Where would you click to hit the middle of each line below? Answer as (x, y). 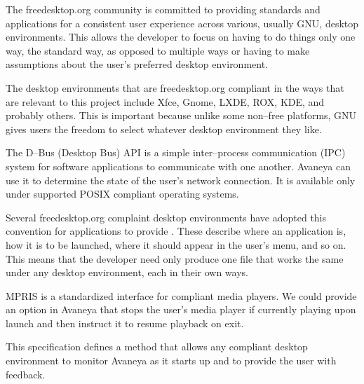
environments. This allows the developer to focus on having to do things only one (181, 37)
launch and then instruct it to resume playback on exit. (125, 323)
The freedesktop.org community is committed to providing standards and (163, 9)
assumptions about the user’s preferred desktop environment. (137, 64)
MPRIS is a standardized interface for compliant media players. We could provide (181, 295)
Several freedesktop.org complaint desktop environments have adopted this (166, 217)
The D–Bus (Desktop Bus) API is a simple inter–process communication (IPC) (176, 152)
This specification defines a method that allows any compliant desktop (157, 347)
